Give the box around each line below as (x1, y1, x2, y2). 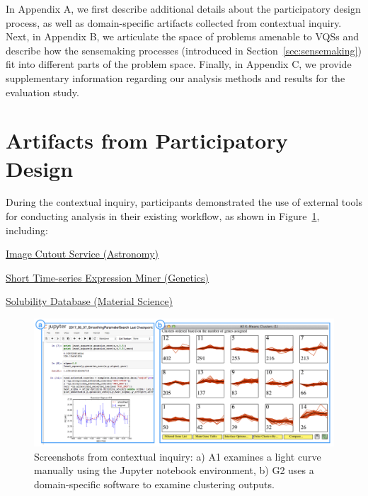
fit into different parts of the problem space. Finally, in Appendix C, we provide (6, 57, 352, 71)
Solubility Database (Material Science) (6, 294, 173, 308)
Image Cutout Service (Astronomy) (6, 246, 159, 261)
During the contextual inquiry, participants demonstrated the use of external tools (6, 195, 362, 209)
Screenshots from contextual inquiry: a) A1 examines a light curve (34, 449, 321, 463)
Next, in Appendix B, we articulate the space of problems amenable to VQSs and (6, 29, 360, 44)
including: (6, 222, 48, 237)
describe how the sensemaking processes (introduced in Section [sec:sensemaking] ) (6, 42, 362, 57)
